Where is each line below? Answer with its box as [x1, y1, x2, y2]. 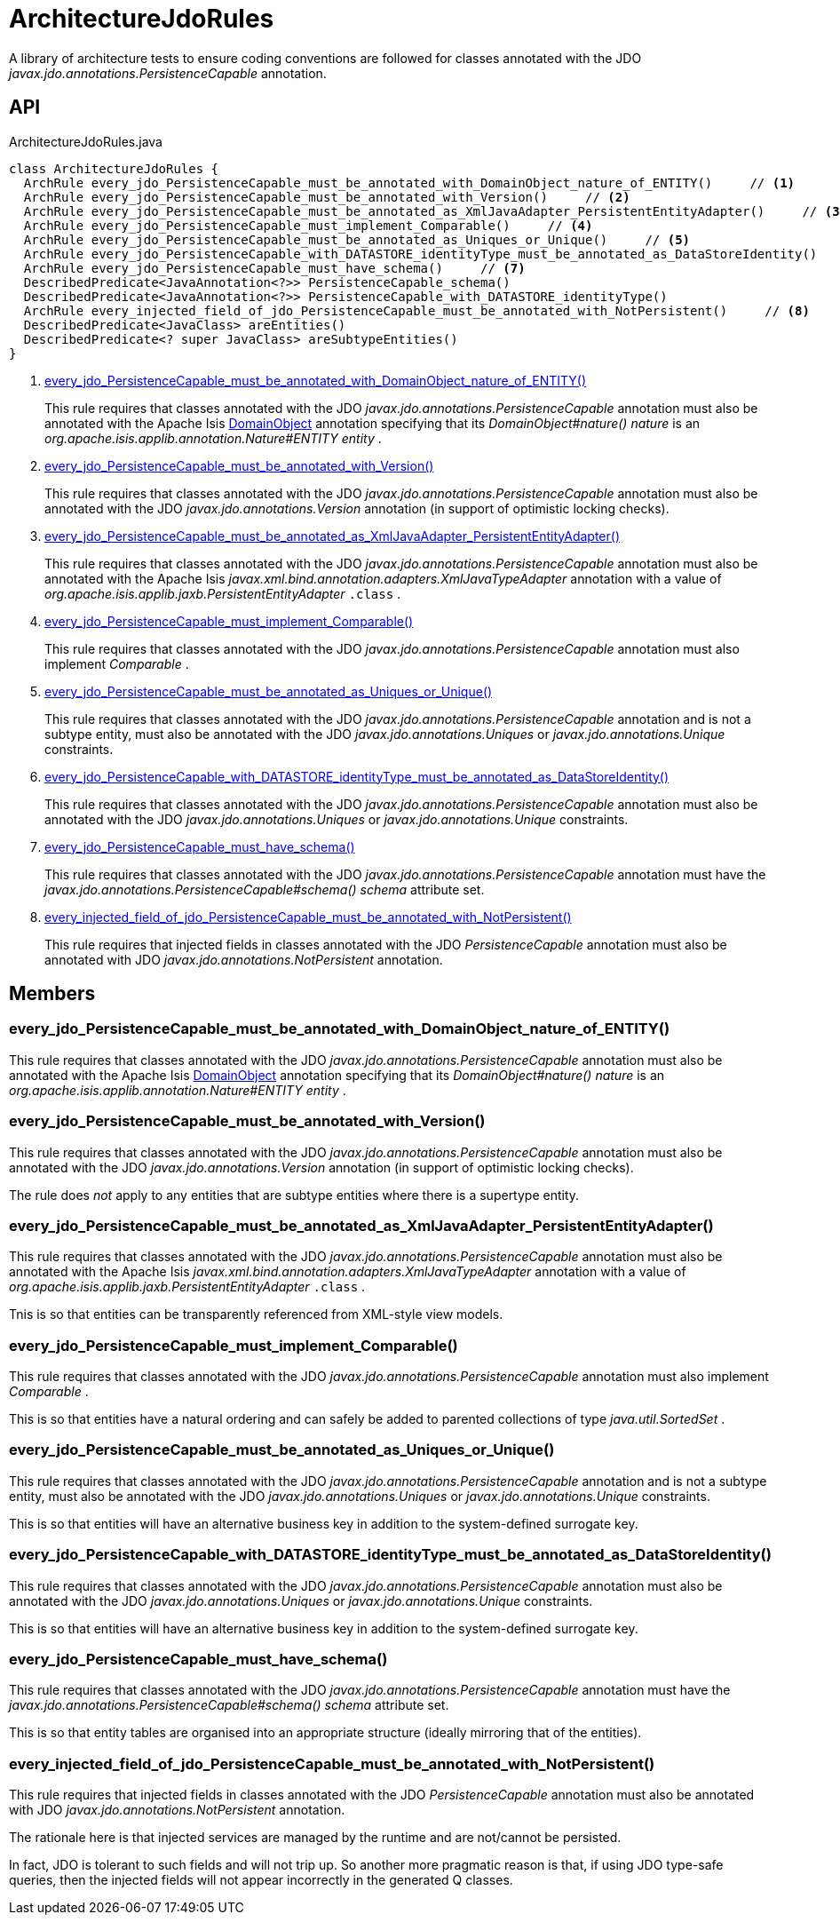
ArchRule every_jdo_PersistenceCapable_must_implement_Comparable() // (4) [23, 218, 593, 233]
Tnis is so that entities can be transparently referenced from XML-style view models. [9, 1306, 503, 1322]
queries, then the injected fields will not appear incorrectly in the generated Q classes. [9, 1872, 513, 1888]
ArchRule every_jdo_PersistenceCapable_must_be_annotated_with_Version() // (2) [23, 189, 630, 204]
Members [9, 982, 96, 1005]
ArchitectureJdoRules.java [9, 133, 162, 149]
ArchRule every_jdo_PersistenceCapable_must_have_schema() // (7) [23, 260, 526, 275]
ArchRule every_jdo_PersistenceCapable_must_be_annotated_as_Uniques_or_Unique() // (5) [23, 232, 691, 247]
